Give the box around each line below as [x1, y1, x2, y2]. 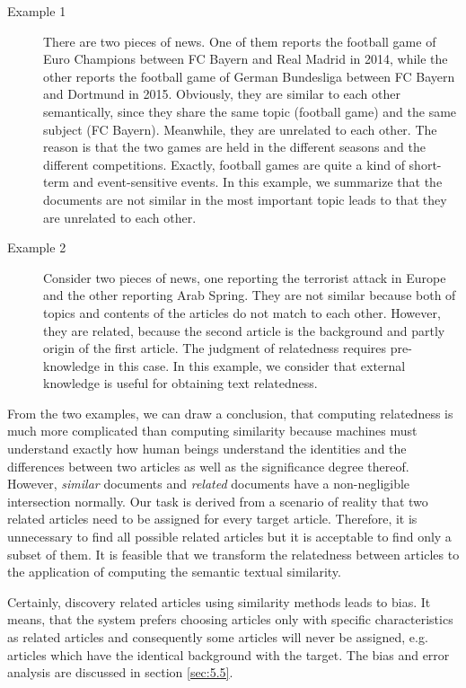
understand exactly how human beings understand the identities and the [7, 439, 407, 458]
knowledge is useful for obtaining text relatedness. [43, 374, 318, 393]
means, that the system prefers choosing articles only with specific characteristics [7, 610, 453, 629]
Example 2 [7, 238, 66, 257]
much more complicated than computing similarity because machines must [7, 421, 418, 440]
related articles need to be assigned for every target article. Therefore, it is [7, 509, 418, 528]
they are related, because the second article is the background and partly [43, 321, 445, 340]
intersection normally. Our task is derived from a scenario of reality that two [7, 491, 428, 510]
